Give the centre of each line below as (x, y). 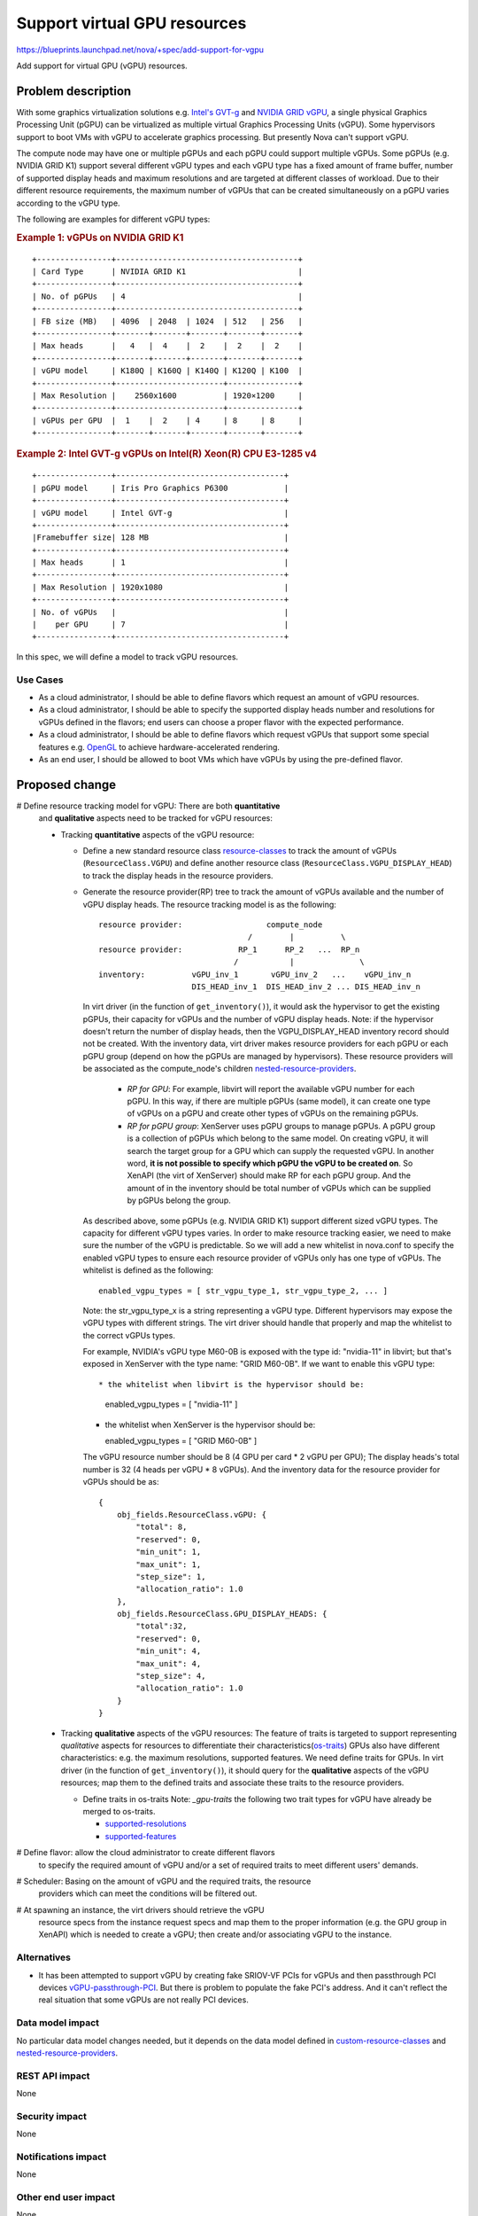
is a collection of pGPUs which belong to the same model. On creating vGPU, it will (278, 1138)
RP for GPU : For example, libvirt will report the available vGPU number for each (271, 1088)
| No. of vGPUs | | (161, 612)
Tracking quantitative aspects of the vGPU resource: (158, 834)
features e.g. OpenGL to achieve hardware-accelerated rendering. (159, 747)
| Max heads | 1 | (161, 562)
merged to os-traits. (119, 1811)
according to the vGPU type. (68, 203)
